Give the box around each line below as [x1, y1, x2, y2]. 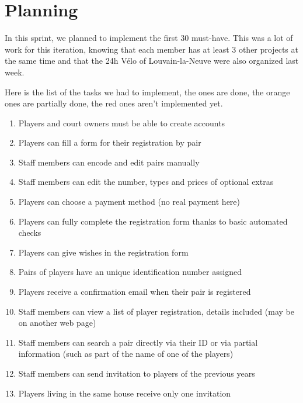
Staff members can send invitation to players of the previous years [18, 367, 255, 379]
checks [18, 226, 41, 239]
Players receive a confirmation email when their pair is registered [18, 285, 251, 298]
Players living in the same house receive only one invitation [18, 387, 231, 399]
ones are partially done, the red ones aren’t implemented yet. [5, 97, 223, 109]
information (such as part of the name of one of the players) [18, 347, 234, 360]
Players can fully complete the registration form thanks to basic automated [18, 215, 288, 227]
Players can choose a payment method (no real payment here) [18, 195, 240, 208]
